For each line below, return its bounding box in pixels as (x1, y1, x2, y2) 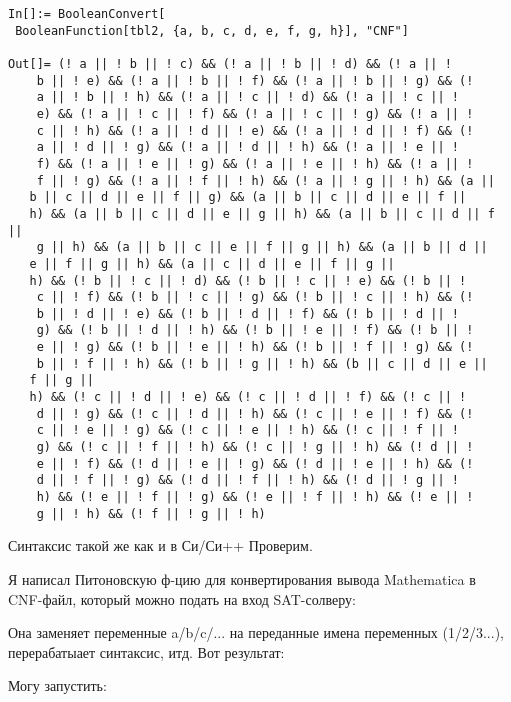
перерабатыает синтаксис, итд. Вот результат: (8, 641, 285, 662)
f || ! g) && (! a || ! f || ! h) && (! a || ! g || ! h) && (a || (36, 173, 495, 188)
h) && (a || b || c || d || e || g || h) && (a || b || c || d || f (29, 206, 495, 221)
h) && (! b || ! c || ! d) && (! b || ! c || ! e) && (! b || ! (29, 273, 467, 288)
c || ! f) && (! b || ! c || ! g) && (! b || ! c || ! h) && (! (36, 290, 474, 305)
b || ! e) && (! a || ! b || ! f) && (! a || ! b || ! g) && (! (36, 73, 474, 88)
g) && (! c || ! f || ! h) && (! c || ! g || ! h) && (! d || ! (36, 440, 474, 455)
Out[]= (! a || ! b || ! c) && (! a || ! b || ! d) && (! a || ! (8, 56, 452, 71)
